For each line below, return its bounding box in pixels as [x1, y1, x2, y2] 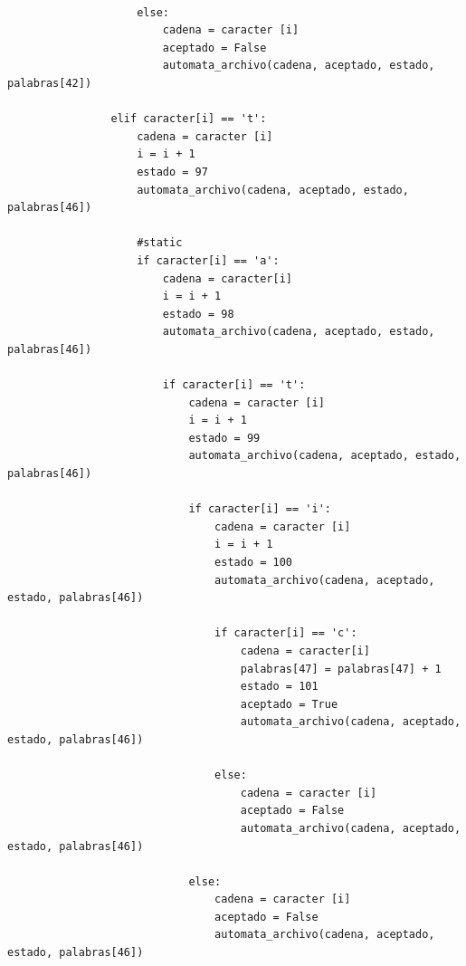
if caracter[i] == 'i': [188, 502, 331, 516]
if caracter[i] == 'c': [214, 626, 357, 640]
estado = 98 [162, 307, 234, 320]
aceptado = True [240, 697, 338, 711]
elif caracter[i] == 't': [110, 112, 267, 126]
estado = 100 [214, 556, 292, 569]
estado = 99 [188, 431, 261, 445]
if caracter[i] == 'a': [137, 253, 280, 267]
